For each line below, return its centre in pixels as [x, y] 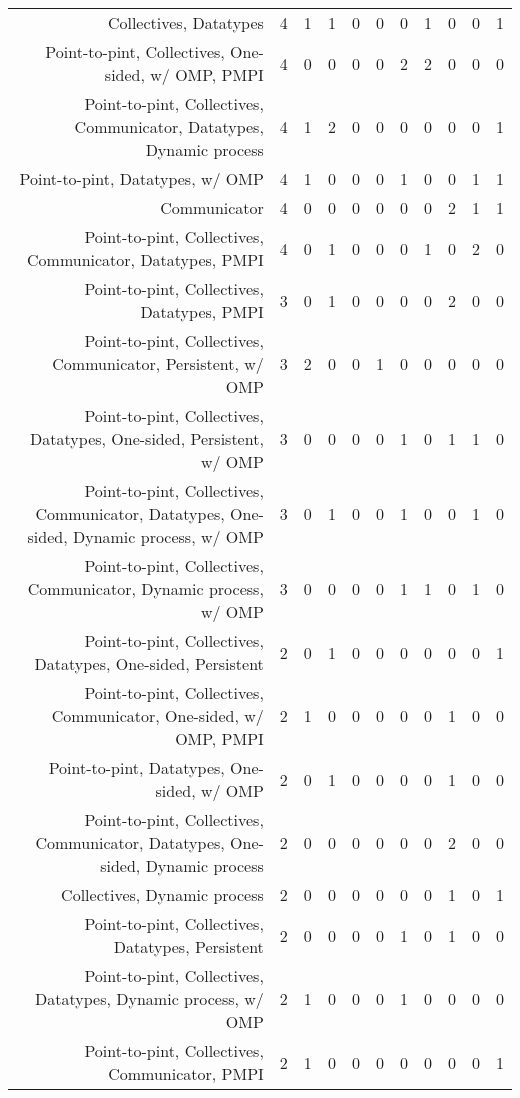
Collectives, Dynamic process [162, 894]
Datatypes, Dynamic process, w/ [149, 998]
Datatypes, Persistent [188, 946]
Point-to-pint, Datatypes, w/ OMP [141, 178]
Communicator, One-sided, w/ [157, 715]
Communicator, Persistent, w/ [158, 363]
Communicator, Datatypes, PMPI [145, 259]
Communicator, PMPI [186, 1073]
